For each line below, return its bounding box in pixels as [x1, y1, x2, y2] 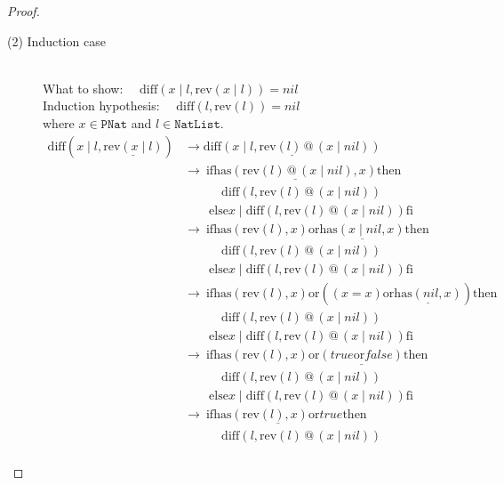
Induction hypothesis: [43, 96, 160, 115]
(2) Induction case [7, 31, 106, 50]
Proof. [7, 2, 40, 20]
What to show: [43, 78, 124, 97]
